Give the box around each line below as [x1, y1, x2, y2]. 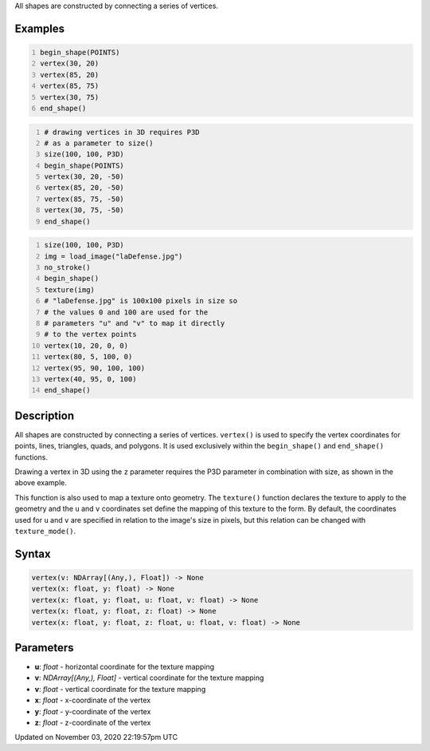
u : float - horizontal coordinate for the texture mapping [34, 662, 215, 671]
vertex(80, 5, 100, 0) [44, 352, 133, 362]
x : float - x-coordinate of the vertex [34, 695, 151, 706]
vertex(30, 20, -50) [44, 172, 125, 181]
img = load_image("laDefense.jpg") [44, 251, 183, 261]
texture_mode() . [14, 526, 76, 536]
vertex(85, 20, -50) [44, 184, 125, 192]
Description [14, 409, 75, 422]
